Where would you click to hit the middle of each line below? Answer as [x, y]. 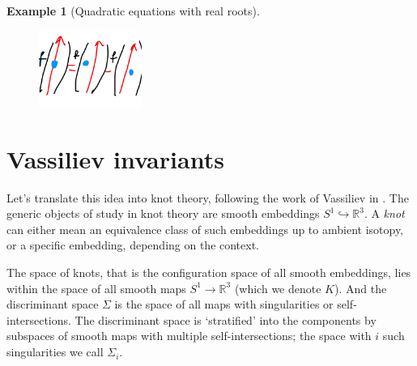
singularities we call [55, 352]
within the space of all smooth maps [96, 288]
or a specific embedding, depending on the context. [133, 245]
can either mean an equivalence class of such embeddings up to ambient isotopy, [205, 229]
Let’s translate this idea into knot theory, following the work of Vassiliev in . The [208, 197]
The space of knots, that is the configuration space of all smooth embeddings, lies [209, 272]
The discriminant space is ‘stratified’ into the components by [226, 319]
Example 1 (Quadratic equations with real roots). [133, 11]
